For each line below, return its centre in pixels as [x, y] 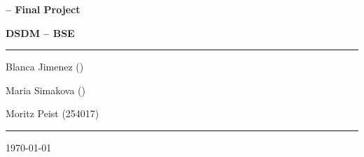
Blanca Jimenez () [45, 67]
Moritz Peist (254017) [52, 113]
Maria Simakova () [45, 90]
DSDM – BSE [40, 32]
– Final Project [43, 9]
